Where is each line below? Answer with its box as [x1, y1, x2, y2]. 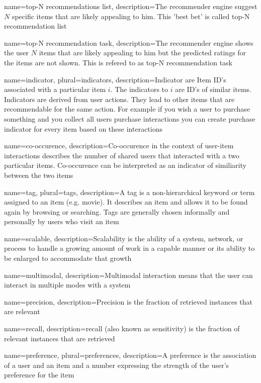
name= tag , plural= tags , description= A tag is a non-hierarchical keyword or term [4, 186, 255, 197]
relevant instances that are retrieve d [4, 333, 115, 343]
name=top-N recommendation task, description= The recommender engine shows [4, 37, 253, 48]
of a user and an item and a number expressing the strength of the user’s [4, 359, 229, 370]
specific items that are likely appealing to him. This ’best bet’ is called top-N [12, 11, 250, 21]
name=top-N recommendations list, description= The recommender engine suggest [4, 1, 257, 11]
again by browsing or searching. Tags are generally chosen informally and [4, 206, 230, 217]
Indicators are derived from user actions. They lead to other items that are [4, 93, 235, 104]
